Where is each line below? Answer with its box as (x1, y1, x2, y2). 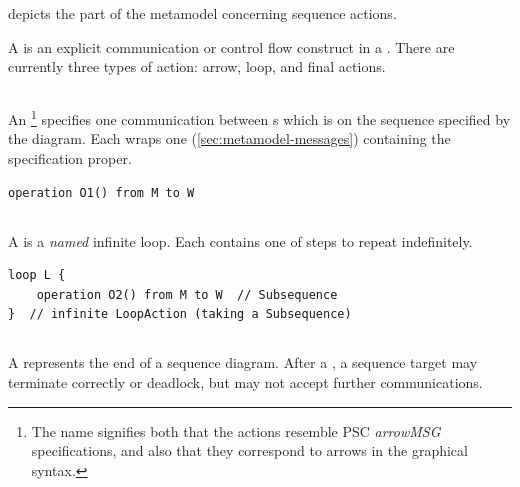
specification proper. (8, 148, 132, 169)
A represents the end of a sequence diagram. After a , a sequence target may (8, 352, 478, 373)
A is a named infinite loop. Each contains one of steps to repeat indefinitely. (8, 230, 473, 251)
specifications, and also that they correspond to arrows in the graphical (31, 440, 468, 461)
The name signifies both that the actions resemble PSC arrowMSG (31, 420, 441, 441)
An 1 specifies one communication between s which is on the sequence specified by (8, 106, 511, 129)
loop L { (8, 268, 66, 283)
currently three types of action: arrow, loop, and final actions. (8, 56, 386, 77)
